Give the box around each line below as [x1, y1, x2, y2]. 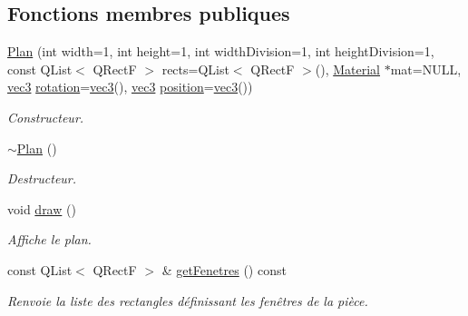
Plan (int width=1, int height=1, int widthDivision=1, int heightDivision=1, [7, 42, 434, 61]
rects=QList [161, 59, 229, 78]
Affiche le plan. [7, 230, 92, 249]
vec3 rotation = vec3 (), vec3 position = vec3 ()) [7, 77, 253, 96]
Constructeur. [7, 107, 84, 126]
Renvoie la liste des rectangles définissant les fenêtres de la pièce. [7, 291, 368, 310]
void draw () [7, 199, 76, 218]
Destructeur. [7, 169, 77, 188]
